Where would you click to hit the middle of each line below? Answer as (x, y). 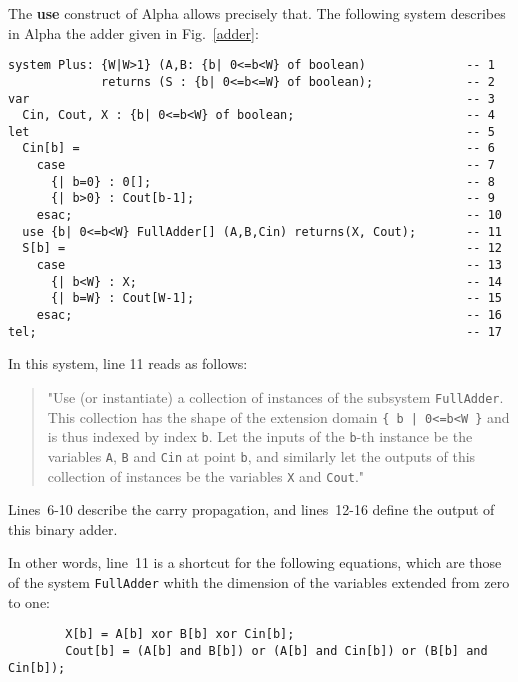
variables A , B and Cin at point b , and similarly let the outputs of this (261, 455)
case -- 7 (265, 165)
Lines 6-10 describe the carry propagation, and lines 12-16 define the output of (251, 509)
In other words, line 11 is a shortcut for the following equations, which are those (255, 562)
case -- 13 (269, 265)
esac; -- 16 (269, 315)
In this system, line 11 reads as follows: (128, 363)
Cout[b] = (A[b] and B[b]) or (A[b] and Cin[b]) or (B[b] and (276, 650)
